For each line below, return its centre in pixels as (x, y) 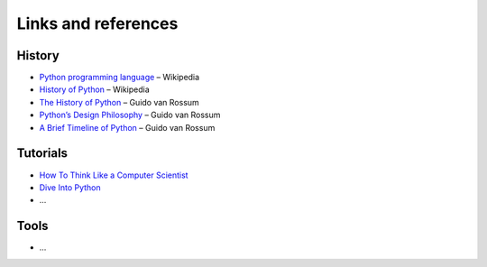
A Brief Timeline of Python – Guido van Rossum (127, 127)
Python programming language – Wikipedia (119, 78)
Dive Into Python (70, 187)
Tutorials (42, 153)
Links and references (97, 23)
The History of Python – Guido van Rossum (119, 102)
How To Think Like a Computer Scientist (114, 175)
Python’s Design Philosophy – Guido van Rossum (130, 115)
